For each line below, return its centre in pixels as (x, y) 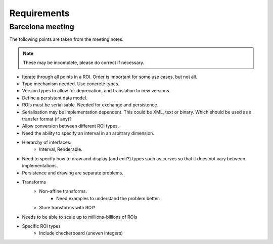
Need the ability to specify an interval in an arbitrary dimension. (88, 133)
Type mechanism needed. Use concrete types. (71, 84)
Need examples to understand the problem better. (108, 198)
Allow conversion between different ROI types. (70, 126)
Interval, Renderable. (61, 149)
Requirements (40, 13)
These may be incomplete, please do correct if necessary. (84, 63)
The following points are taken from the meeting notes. (66, 39)
